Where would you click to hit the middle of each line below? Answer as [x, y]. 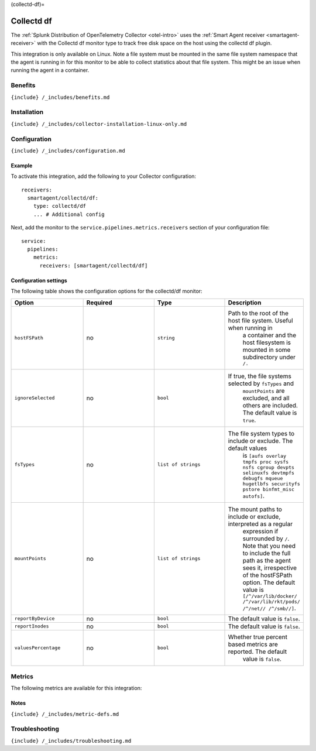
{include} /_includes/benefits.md [60, 97]
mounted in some [267, 349]
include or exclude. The [260, 441]
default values [248, 448]
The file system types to [261, 433]
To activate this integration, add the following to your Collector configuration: [103, 176]
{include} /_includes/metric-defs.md [65, 714]
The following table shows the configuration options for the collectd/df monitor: [107, 291]
